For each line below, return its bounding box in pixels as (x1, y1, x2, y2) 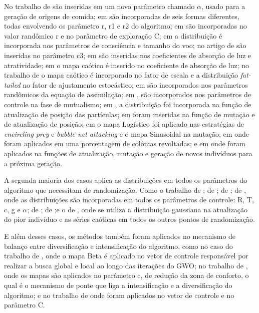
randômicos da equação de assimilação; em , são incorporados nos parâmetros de (4, 89, 251, 100)
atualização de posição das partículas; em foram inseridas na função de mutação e (4, 109, 255, 119)
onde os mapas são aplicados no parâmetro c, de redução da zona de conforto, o (4, 270, 249, 280)
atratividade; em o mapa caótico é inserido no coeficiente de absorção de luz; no (4, 60, 249, 70)
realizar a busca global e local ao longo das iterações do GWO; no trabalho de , (4, 260, 248, 270)
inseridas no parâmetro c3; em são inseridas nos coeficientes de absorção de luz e (4, 50, 251, 60)
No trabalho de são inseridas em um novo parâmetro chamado (4, 1, 195, 11)
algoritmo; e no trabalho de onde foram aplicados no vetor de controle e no (4, 289, 234, 300)
